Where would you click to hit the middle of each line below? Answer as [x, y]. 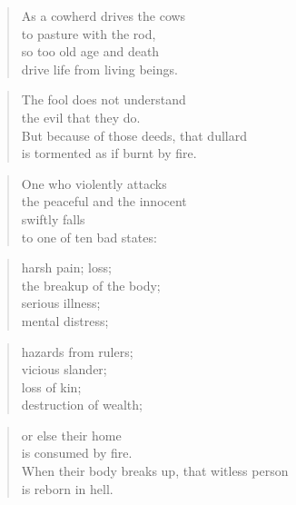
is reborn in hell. [67, 488]
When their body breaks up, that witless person [155, 471]
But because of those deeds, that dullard [134, 135]
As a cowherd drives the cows [104, 15]
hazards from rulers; [77, 351]
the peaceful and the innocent [104, 201]
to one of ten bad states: [89, 237]
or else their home [71, 435]
